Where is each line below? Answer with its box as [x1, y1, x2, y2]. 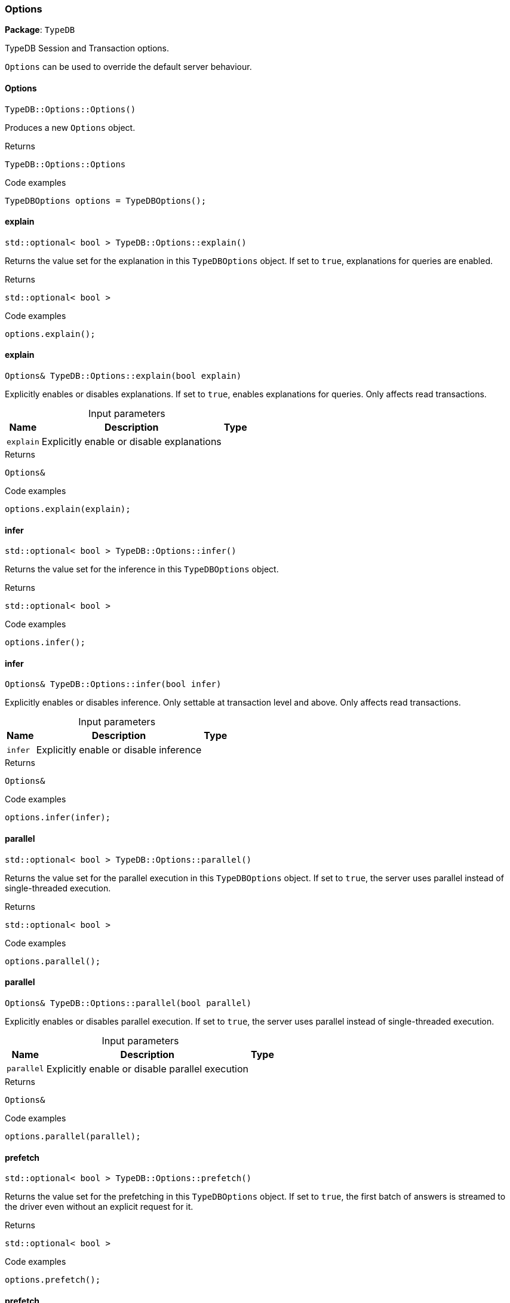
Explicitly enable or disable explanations [41, 436, 222, 448]
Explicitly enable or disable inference [36, 744, 202, 756]
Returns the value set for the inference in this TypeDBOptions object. [5, 564, 279, 575]
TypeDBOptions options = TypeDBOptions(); [5, 195, 207, 206]
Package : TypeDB [5, 24, 75, 35]
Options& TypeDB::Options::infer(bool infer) [5, 679, 222, 689]
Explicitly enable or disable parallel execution [46, 1062, 249, 1075]
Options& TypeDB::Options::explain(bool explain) [5, 371, 242, 381]
